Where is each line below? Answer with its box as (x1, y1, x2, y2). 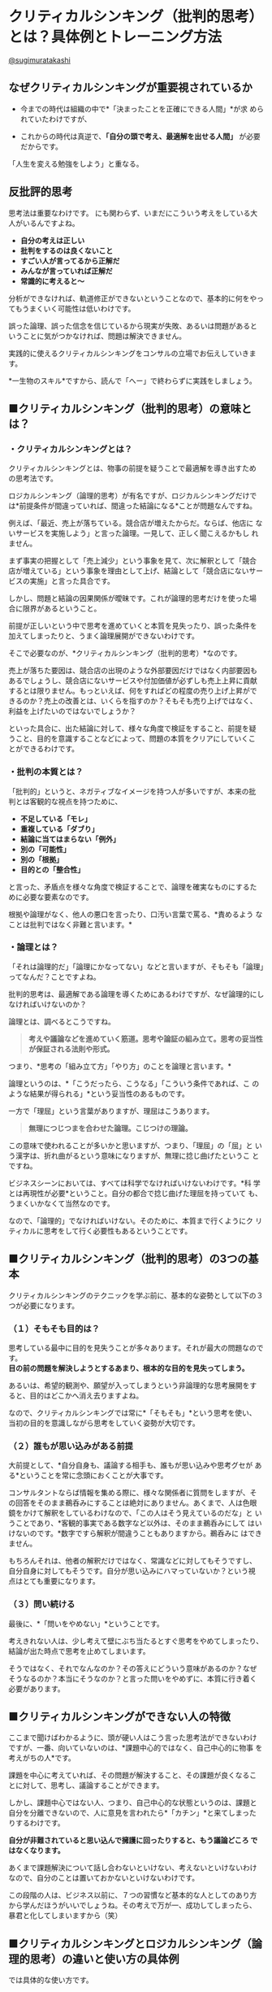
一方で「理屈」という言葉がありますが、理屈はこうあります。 (8, 1106, 214, 1116)
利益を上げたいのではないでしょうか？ (8, 707, 136, 716)
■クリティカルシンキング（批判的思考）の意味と (8, 402, 253, 415)
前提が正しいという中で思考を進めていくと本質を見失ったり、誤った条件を (8, 621, 257, 631)
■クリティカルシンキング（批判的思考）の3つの (8, 1252, 248, 1266)
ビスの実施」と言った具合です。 (8, 576, 115, 586)
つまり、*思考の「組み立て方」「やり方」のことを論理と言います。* (8, 1061, 232, 1071)
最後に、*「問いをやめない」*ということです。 (8, 1619, 164, 1629)
